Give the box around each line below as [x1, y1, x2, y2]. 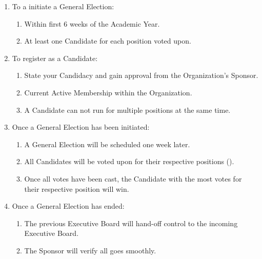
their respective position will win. [24, 183, 129, 194]
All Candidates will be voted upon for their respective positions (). [24, 156, 234, 167]
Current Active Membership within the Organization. [24, 87, 192, 97]
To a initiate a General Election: [12, 1, 114, 11]
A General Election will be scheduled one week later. [24, 138, 190, 149]
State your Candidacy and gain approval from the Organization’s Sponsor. [24, 70, 258, 81]
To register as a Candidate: [12, 52, 98, 63]
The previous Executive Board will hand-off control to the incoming [24, 217, 238, 228]
